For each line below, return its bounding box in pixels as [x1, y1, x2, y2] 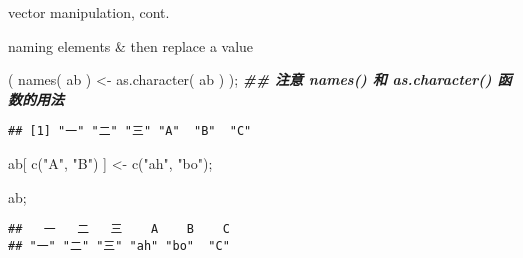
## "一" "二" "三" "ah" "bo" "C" [8, 238, 230, 253]
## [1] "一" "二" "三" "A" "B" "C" [8, 124, 252, 139]
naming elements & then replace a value [8, 35, 254, 56]
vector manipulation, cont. [8, 2, 170, 22]
